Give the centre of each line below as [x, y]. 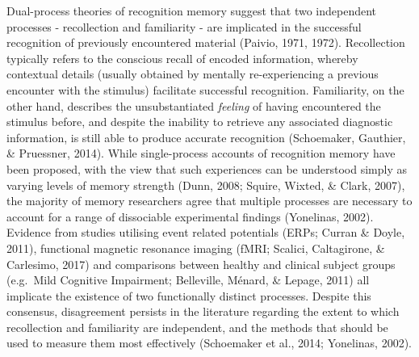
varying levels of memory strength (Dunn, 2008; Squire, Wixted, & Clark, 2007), [206, 185]
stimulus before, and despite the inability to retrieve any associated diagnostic [200, 122]
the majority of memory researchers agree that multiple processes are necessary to [209, 201]
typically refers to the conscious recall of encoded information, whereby [182, 58]
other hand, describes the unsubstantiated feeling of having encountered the [194, 105]
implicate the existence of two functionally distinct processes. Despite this [189, 295]
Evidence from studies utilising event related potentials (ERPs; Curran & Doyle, [206, 232]
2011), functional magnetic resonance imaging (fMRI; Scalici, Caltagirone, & [196, 248]
